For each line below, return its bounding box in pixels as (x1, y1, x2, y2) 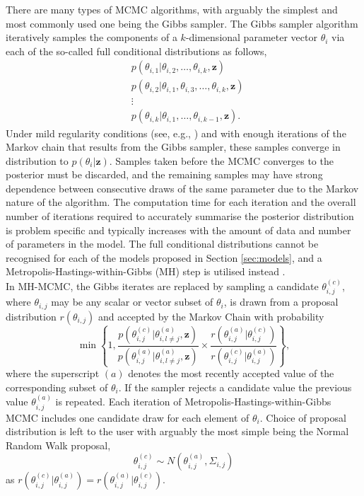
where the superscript (6, 366, 100, 381)
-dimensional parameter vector (185, 30, 317, 45)
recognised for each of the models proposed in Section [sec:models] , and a (6, 250, 322, 265)
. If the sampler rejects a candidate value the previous (118, 379, 352, 394)
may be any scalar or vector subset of (51, 294, 213, 309)
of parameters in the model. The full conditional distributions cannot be (6, 236, 319, 251)
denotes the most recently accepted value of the (128, 366, 334, 381)
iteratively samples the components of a (6, 30, 177, 45)
